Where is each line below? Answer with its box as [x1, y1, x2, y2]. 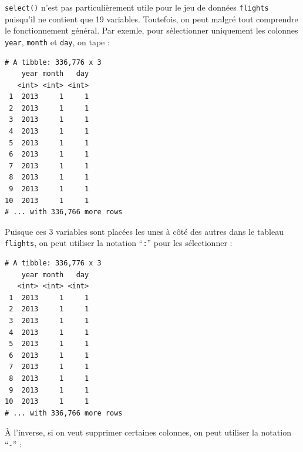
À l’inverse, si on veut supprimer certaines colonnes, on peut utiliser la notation [5, 426, 291, 438]
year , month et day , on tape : [5, 35, 110, 48]
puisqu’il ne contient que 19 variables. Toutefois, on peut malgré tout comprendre [5, 12, 298, 25]
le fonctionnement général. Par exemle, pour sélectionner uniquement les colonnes [5, 24, 298, 36]
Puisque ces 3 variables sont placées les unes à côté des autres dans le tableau [5, 225, 284, 237]
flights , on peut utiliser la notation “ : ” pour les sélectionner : [5, 237, 233, 249]
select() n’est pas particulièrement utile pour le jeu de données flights [5, 1, 269, 13]
